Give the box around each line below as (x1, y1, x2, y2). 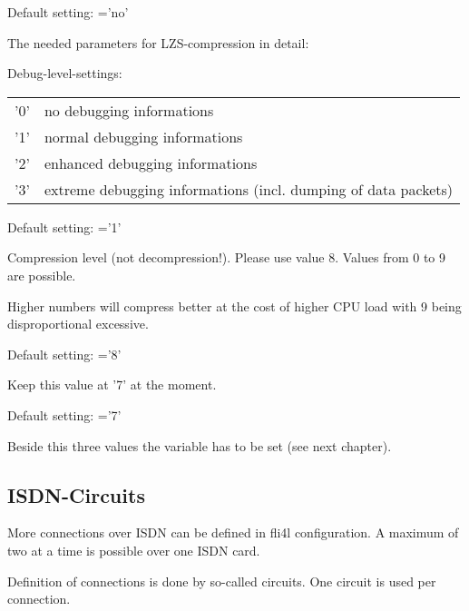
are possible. (7, 265, 76, 284)
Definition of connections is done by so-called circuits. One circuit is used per (7, 571, 436, 590)
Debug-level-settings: (7, 64, 122, 83)
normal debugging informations (44, 125, 243, 147)
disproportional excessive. (7, 314, 149, 333)
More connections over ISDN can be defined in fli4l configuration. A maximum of (7, 523, 459, 542)
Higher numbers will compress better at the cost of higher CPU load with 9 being (7, 296, 462, 315)
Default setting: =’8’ (7, 344, 122, 363)
